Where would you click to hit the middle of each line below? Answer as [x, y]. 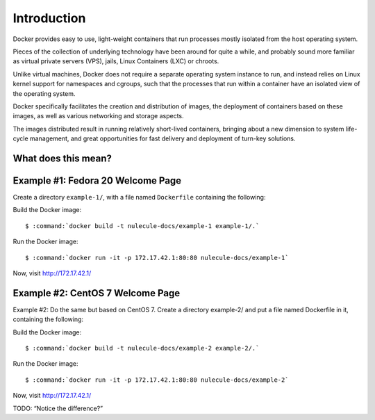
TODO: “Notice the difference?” [58, 408]
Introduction [49, 18]
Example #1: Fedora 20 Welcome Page [97, 180]
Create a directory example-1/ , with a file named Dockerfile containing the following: [139, 197]
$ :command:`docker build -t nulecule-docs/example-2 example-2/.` [142, 348]
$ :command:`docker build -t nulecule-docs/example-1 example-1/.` [142, 226]
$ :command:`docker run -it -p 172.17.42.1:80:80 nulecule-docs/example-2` [157, 380]
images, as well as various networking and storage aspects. [98, 116]
